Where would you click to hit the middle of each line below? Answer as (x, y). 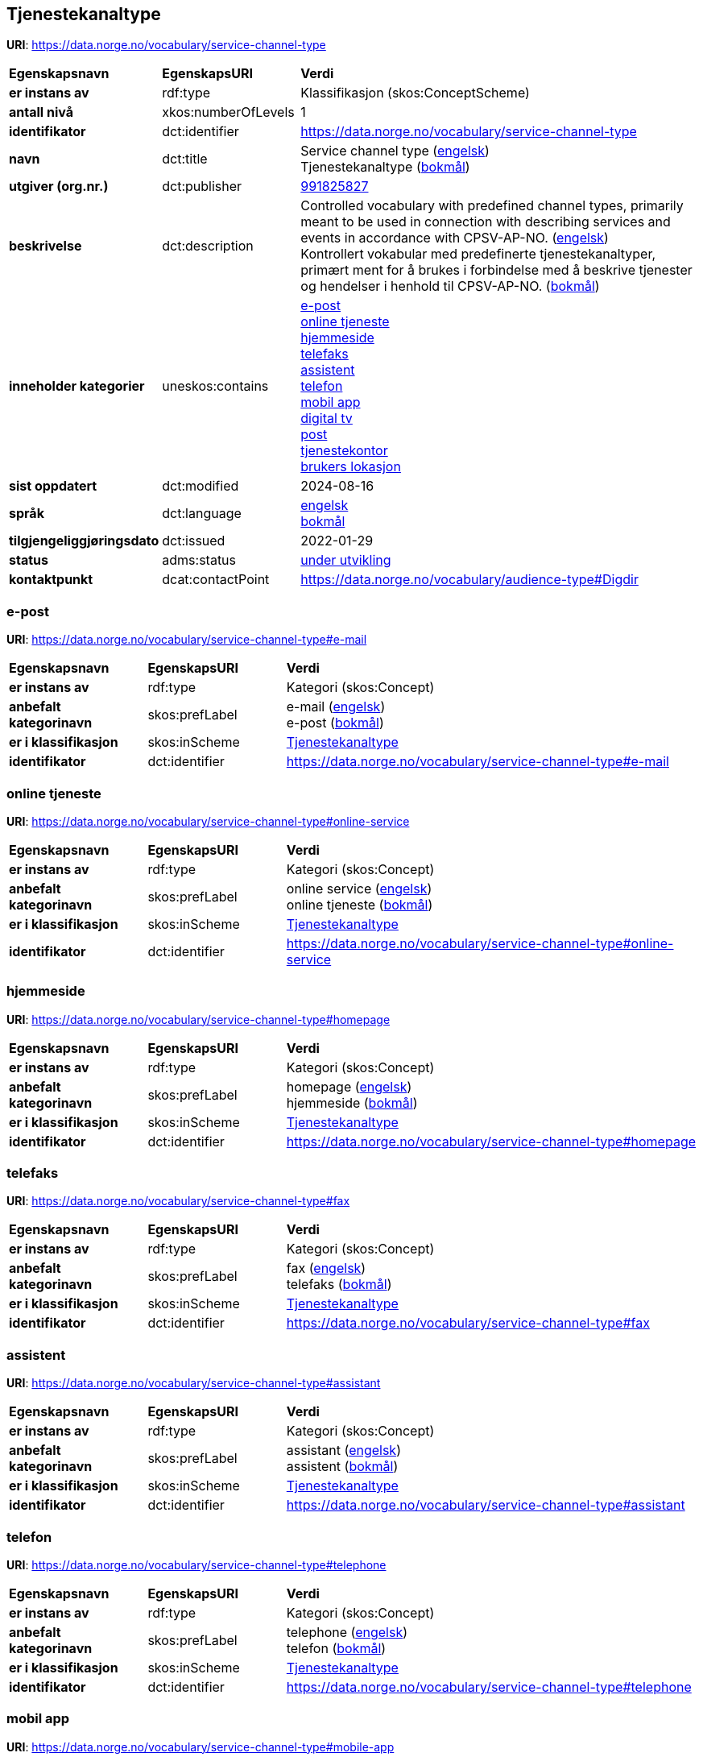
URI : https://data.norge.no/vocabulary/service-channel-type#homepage (198, 1019)
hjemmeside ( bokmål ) (352, 1102)
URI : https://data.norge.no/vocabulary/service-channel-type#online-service (208, 821)
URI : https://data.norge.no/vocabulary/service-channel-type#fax (178, 1201)
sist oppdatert (53, 486)
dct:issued (194, 541)
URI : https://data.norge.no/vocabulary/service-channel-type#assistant (194, 1383)
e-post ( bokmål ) (335, 723)
